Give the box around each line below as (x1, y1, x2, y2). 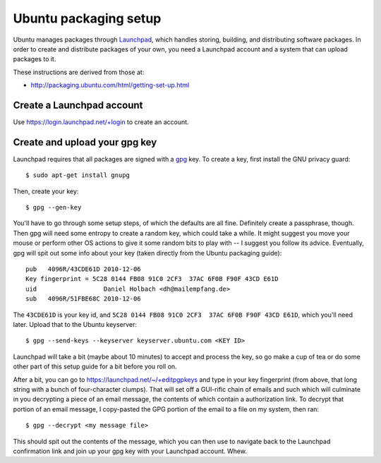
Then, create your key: (13, 187, 79, 196)
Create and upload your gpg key (13, 136, 157, 148)
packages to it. (13, 55, 56, 64)
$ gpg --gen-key (25, 203, 82, 212)
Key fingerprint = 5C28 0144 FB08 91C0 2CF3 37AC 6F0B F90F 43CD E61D (25, 275, 279, 283)
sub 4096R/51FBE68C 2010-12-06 (25, 295, 141, 303)
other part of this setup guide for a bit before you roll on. (13, 362, 177, 371)
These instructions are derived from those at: (13, 68, 145, 76)
